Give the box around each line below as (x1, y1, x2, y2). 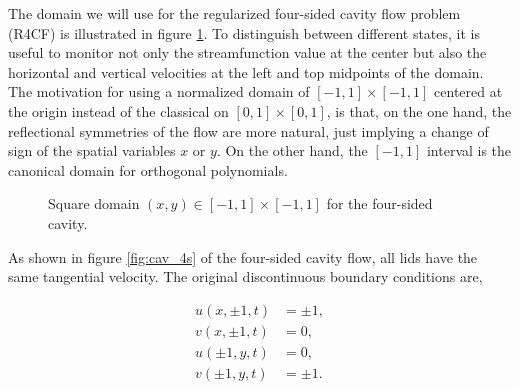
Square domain (48, 193, 140, 214)
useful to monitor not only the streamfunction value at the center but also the (8, 42, 487, 63)
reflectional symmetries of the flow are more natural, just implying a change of (8, 120, 489, 141)
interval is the (426, 140, 512, 161)
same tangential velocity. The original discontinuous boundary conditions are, (8, 266, 483, 287)
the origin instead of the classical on (8, 100, 229, 121)
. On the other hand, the (216, 140, 368, 161)
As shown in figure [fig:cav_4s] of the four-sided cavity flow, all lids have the (8, 246, 478, 267)
